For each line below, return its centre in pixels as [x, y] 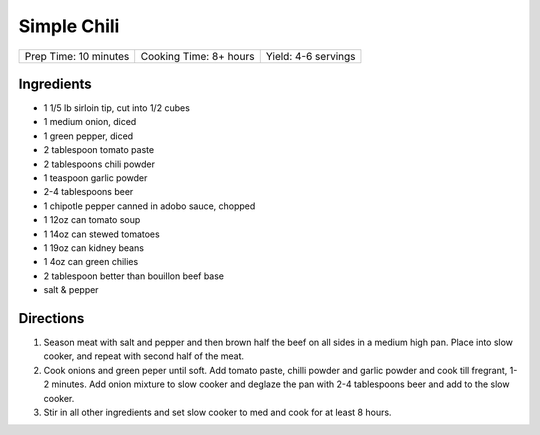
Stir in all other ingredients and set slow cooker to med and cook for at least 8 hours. [217, 412]
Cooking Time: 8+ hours [197, 56]
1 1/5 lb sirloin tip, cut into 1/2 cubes [116, 108]
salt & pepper [71, 290]
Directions [51, 318]
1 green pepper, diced [88, 136]
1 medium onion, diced [90, 122]
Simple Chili [69, 26]
